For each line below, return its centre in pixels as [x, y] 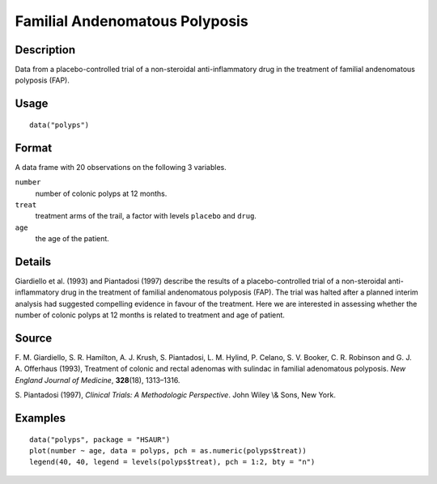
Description [45, 50]
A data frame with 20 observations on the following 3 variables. [121, 167]
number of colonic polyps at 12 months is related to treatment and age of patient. [150, 315]
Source [34, 338]
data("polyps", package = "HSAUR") [100, 439]
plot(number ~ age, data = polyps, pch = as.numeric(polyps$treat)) [168, 451]
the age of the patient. [72, 239]
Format [34, 148]
